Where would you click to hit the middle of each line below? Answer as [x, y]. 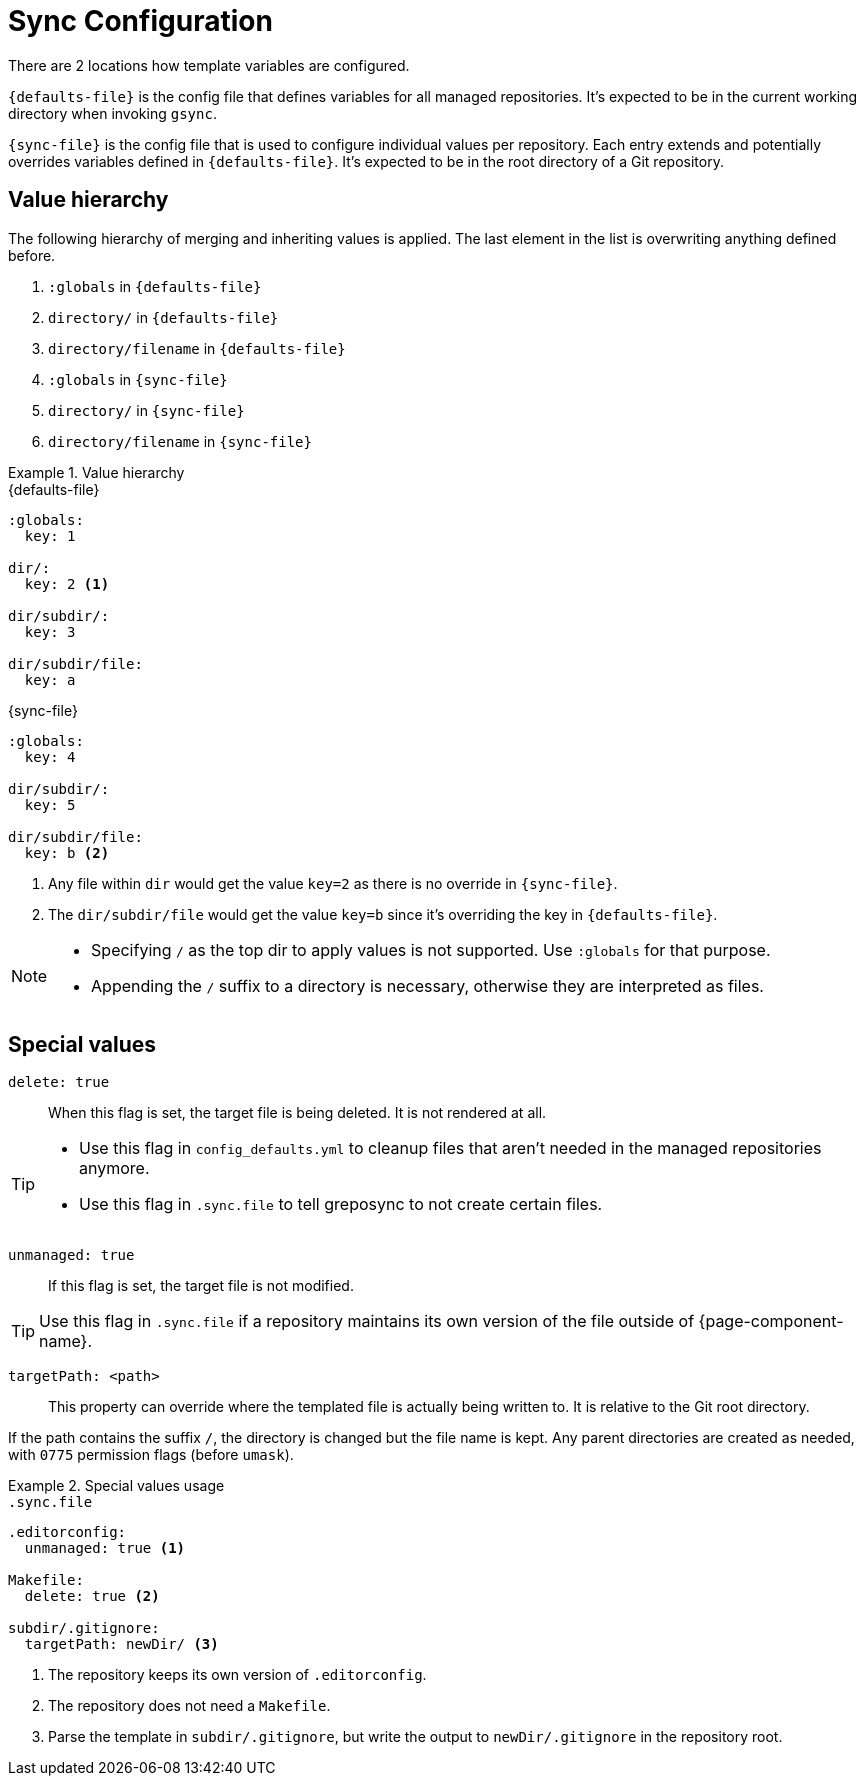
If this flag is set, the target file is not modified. [201, 1286]
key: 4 [50, 756]
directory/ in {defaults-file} [163, 317]
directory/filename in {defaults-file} [197, 348]
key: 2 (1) [67, 583]
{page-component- [771, 1321]
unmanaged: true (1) [105, 1548]
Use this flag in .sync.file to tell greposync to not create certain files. [341, 1204]
